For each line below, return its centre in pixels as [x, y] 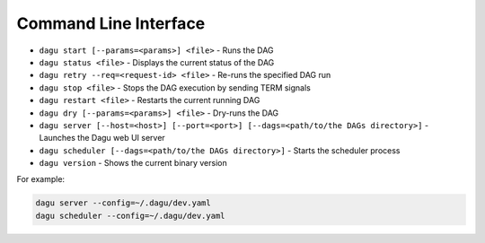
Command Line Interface [111, 23]
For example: [41, 179]
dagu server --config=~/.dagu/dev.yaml [123, 203]
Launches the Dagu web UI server [102, 138]
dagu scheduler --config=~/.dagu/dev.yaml [130, 216]
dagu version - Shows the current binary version [133, 163]
